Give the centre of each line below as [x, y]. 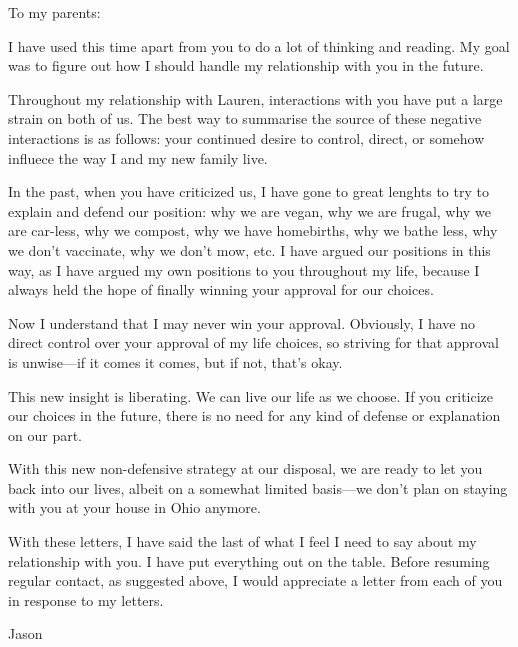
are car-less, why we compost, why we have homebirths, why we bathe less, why [253, 230]
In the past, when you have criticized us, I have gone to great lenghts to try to [248, 191]
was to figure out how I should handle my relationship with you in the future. [246, 65]
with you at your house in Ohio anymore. [134, 507]
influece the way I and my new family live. [138, 157]
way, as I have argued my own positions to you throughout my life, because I [244, 269]
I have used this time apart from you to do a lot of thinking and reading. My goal [259, 45]
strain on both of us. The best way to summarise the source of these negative [245, 118]
